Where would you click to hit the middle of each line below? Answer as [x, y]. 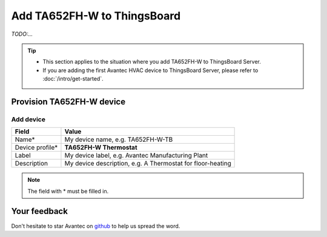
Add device [28, 119]
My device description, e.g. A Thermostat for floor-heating [148, 164]
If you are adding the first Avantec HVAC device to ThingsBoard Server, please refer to [150, 70]
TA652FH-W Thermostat [101, 147]
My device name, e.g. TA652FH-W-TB [119, 139]
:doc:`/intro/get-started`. [73, 79]
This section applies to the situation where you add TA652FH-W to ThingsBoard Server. [152, 62]
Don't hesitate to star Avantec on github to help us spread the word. [96, 226]
